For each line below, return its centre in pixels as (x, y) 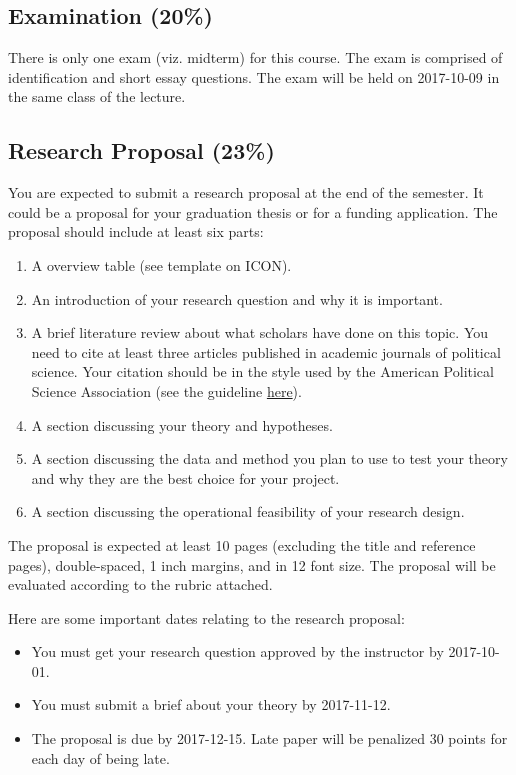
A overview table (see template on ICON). (161, 264)
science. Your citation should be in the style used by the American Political (262, 371)
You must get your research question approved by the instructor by (237, 651)
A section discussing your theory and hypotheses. (182, 424)
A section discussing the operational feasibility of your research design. (248, 511)
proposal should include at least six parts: (136, 231)
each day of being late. (100, 757)
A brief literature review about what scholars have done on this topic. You (260, 332)
